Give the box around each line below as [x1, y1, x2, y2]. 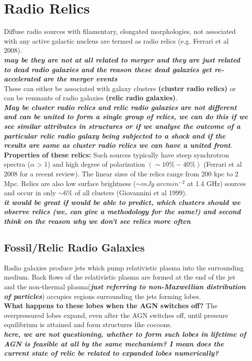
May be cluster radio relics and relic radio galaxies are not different [4, 102, 237, 112]
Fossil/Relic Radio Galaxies [4, 239, 145, 254]
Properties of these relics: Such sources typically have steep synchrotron [4, 149, 229, 159]
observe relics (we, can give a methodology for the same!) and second [4, 206, 241, 217]
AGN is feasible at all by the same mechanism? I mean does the [4, 338, 224, 348]
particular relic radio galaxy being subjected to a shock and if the [4, 130, 226, 141]
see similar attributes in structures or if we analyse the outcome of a [4, 121, 240, 131]
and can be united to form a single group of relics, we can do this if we [4, 111, 248, 122]
